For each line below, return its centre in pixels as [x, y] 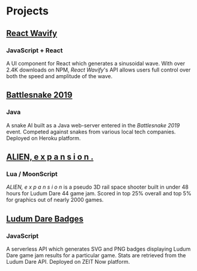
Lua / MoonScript [32, 174]
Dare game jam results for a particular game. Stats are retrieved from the [96, 255]
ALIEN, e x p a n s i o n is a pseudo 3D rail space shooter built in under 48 [98, 187]
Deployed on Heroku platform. [44, 138]
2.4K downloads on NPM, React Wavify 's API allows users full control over [98, 70]
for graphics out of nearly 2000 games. [55, 200]
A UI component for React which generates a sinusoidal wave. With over [96, 63]
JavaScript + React [35, 50]
